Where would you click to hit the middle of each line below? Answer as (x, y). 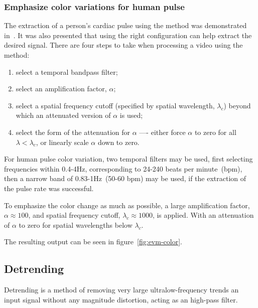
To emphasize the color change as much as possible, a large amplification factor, (127, 205)
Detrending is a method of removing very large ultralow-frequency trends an (121, 290)
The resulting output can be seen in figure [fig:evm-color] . (93, 242)
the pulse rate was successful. (49, 188)
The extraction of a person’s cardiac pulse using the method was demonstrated (125, 25)
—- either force (162, 132)
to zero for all (215, 132)
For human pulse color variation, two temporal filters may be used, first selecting (128, 159)
